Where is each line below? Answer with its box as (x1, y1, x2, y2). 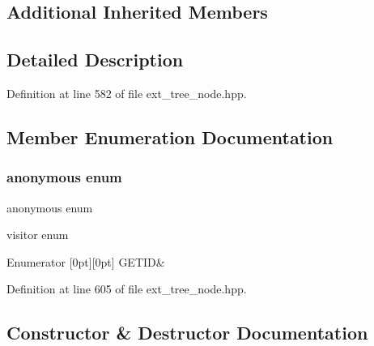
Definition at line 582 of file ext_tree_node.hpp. (6, 84, 247, 101)
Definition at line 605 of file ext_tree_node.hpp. (6, 280, 247, 297)
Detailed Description (6, 47, 184, 72)
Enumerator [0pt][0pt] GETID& (6, 253, 165, 270)
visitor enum (6, 226, 69, 243)
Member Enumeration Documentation (6, 124, 334, 149)
